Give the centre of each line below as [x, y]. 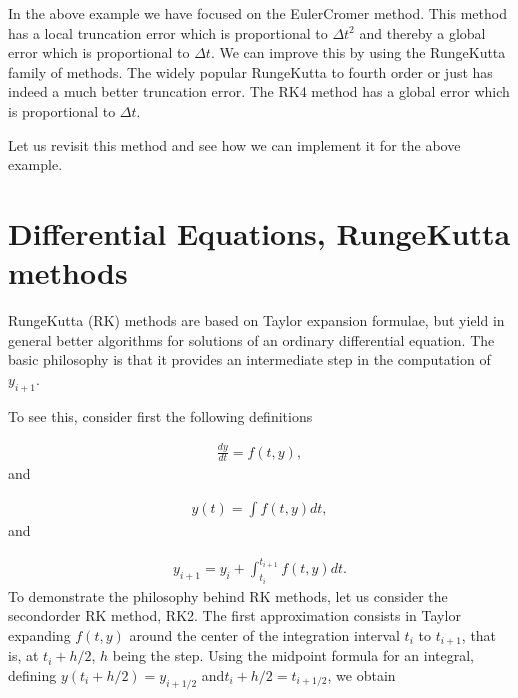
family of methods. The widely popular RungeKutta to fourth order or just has [250, 71]
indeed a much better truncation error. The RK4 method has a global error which [259, 91]
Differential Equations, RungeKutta [259, 232]
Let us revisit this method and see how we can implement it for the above [234, 144]
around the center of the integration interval [264, 634]
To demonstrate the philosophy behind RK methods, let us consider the [228, 595]
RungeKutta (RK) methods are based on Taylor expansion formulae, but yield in [256, 320]
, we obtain [361, 674]
